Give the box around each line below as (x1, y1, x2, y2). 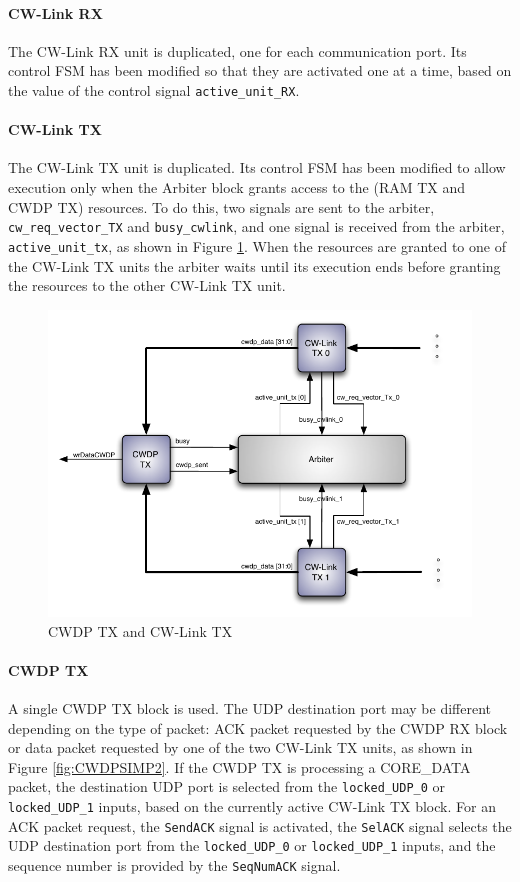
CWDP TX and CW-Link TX (48, 620, 233, 641)
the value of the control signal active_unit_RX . (8, 79, 300, 100)
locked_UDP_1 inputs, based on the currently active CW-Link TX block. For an (8, 796, 496, 817)
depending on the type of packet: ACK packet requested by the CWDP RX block (8, 717, 508, 738)
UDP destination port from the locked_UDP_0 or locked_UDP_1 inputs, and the (8, 835, 496, 856)
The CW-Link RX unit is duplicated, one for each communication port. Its (8, 40, 467, 61)
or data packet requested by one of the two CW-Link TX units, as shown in (8, 737, 473, 758)
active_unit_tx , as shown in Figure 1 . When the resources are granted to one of (8, 235, 506, 256)
